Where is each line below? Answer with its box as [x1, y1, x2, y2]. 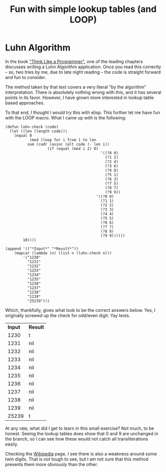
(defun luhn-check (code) [5, 124, 58, 129]
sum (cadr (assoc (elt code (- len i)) [27, 142, 110, 147]
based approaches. [5, 99, 45, 105]
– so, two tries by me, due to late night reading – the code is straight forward [5, 69, 161, 75]
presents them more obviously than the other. [5, 461, 98, 467]
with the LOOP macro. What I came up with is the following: [5, 114, 126, 120]
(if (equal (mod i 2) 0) [47, 146, 99, 151]
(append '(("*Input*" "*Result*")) [5, 246, 79, 251]
